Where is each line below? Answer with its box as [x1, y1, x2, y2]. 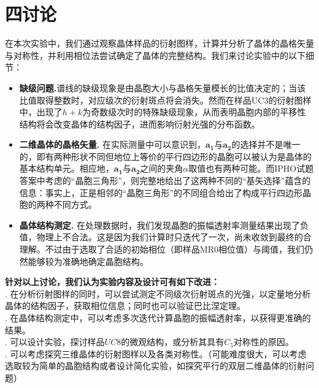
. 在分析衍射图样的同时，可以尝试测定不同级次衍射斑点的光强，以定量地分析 [5, 287, 311, 300]
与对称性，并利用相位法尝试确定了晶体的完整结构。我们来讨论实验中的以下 [5, 48, 306, 61]
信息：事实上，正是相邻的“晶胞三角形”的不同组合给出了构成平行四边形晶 [19, 186, 312, 199]
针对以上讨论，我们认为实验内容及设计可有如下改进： [5, 275, 220, 288]
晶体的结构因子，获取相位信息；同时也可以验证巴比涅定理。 [5, 299, 245, 312]
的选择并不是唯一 [231, 138, 301, 151]
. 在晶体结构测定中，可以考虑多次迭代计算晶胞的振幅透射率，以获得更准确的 [5, 311, 311, 324]
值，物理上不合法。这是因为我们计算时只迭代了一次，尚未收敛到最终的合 [19, 230, 312, 243]
